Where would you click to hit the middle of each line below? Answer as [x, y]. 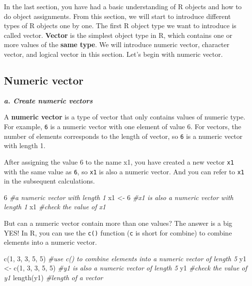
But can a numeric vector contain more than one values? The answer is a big [118, 223]
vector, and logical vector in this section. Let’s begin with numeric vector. [113, 54]
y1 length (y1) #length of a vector [54, 277]
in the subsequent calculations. [49, 181]
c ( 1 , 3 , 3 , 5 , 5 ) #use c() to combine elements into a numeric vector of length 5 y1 [125, 258]
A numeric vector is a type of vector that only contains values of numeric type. [125, 117]
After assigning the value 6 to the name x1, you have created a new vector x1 [119, 161]
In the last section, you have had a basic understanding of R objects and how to [123, 6]
